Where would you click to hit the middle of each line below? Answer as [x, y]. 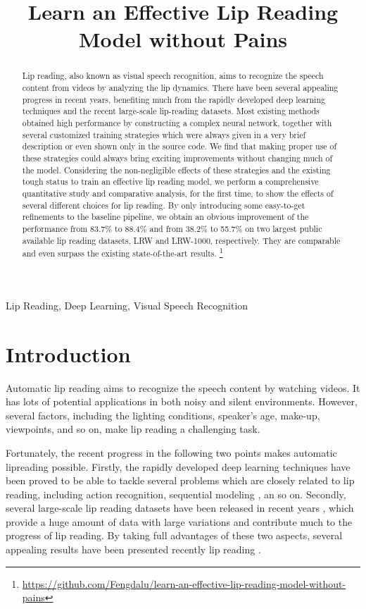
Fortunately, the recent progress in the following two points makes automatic [171, 452]
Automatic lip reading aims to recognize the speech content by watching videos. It [183, 387]
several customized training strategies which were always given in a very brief [164, 134]
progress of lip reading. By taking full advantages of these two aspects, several [174, 535]
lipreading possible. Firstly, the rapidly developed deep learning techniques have [178, 466]
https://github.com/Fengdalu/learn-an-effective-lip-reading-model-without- [184, 583]
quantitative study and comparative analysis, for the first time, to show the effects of [178, 193]
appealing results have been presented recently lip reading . [133, 549]
